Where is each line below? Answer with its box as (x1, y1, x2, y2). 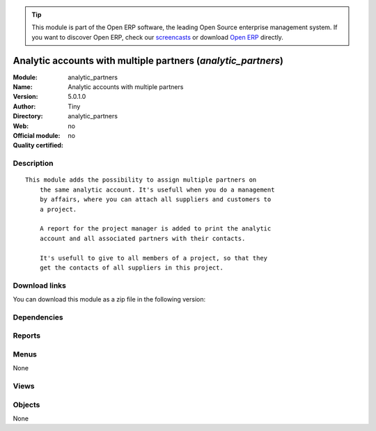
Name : (13, 83, 33, 91)
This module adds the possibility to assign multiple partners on (25, 176, 257, 184)
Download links (13, 281, 66, 290)
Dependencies (13, 312, 64, 322)
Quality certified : (13, 141, 64, 150)
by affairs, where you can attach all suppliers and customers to (39, 196, 272, 203)
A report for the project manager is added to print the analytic (39, 225, 272, 233)
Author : (13, 102, 36, 111)
